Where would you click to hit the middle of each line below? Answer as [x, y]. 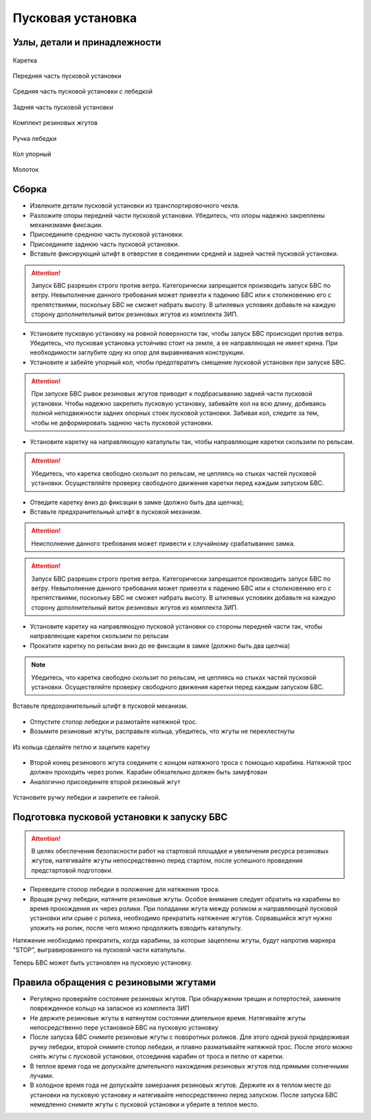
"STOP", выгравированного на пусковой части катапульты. [99, 950]
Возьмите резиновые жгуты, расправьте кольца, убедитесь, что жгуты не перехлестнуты [162, 731]
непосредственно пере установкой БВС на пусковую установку [124, 1027]
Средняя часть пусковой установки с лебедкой [82, 91]
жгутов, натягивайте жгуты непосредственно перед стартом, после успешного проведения [167, 861]
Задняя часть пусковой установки [63, 107]
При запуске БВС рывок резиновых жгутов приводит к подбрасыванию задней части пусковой [172, 394]
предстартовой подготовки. [72, 870]
